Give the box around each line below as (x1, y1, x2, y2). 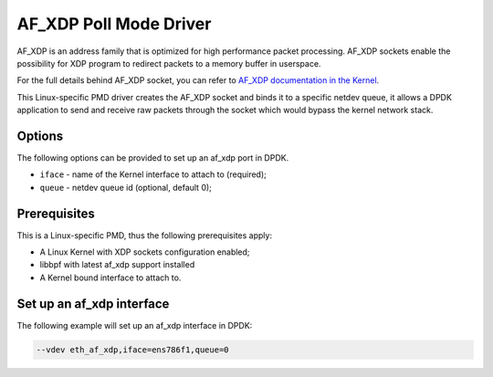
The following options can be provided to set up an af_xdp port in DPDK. (16, 152, 289, 163)
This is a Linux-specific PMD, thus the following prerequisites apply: (16, 229, 273, 241)
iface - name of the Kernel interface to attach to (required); (39, 169, 267, 180)
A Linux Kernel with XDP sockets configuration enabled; (39, 246, 250, 257)
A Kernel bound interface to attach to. (39, 272, 182, 283)
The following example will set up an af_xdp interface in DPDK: (16, 319, 253, 330)
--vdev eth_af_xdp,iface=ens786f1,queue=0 (36, 344, 229, 355)
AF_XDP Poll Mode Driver (16, 14, 212, 34)
